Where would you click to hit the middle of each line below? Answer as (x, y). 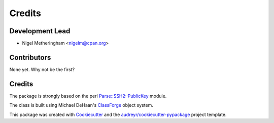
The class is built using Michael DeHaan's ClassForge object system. (81, 105)
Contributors (30, 57)
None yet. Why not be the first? (42, 69)
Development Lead (40, 31)
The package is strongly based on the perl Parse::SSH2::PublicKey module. (88, 96)
